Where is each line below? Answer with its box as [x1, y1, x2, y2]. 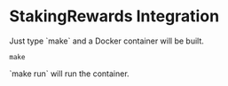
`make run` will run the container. [9, 68, 130, 79]
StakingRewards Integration [9, 6, 220, 27]
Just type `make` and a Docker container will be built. [9, 35, 204, 46]
